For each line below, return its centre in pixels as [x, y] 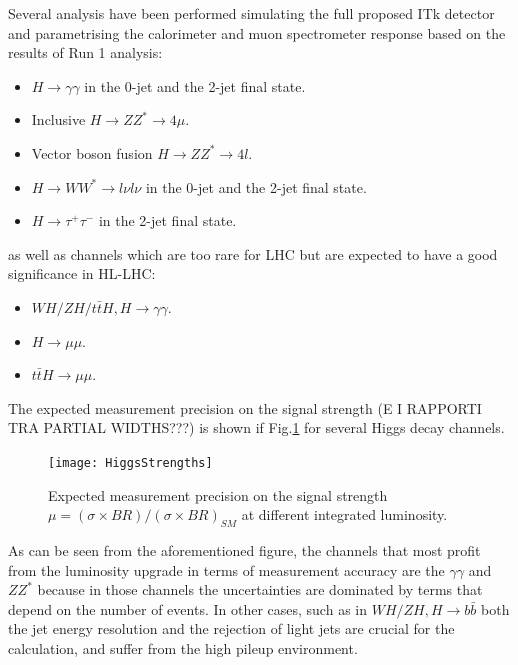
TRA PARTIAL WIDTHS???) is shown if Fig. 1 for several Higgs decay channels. [256, 427]
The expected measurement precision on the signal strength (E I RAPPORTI [245, 407]
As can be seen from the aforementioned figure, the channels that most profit [244, 549]
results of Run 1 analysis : [85, 52]
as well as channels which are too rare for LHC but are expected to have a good [253, 253]
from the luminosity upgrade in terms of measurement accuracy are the [226, 569]
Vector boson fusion [92, 152]
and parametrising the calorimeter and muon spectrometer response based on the [257, 32]
